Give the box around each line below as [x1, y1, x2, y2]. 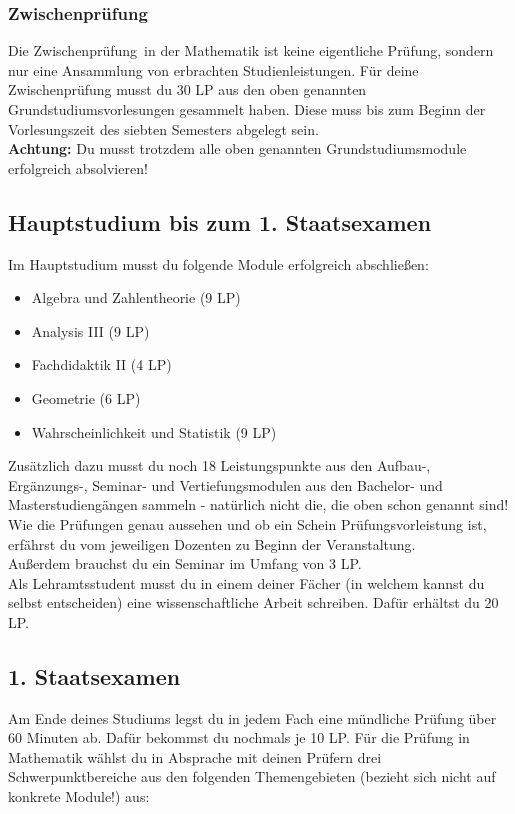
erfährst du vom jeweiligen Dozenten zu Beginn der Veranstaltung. [8, 533, 416, 554]
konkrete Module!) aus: [8, 786, 150, 807]
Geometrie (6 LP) [31, 387, 141, 408]
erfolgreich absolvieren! [8, 157, 148, 178]
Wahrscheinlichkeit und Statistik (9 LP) [31, 421, 277, 442]
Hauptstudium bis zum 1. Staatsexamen [8, 206, 432, 237]
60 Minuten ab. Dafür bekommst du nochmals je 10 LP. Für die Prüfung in [8, 727, 470, 748]
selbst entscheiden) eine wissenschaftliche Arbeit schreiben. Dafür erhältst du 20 [8, 592, 499, 613]
